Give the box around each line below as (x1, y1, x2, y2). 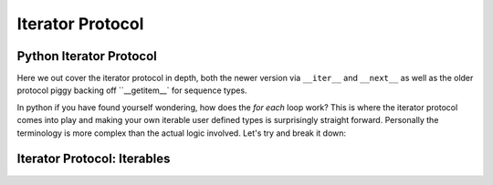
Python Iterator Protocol (16, 48, 157, 64)
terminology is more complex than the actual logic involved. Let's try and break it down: (16, 128, 347, 139)
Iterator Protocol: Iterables (16, 151, 171, 167)
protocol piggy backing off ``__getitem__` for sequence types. (16, 85, 247, 96)
